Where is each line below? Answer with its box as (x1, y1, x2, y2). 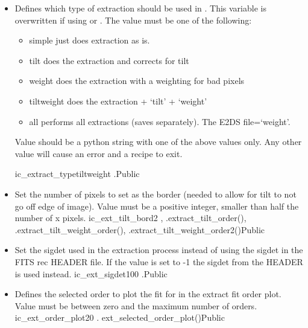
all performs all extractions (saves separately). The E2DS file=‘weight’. (29, 115, 291, 127)
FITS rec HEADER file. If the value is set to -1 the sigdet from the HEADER (14, 255, 303, 268)
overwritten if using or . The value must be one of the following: (14, 13, 252, 26)
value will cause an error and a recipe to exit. (14, 147, 183, 159)
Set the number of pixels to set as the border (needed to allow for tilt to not (14, 187, 297, 200)
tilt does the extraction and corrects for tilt (29, 54, 189, 66)
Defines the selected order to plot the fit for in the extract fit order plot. (14, 288, 281, 300)
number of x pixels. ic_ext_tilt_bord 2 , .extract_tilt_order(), (14, 211, 247, 224)
